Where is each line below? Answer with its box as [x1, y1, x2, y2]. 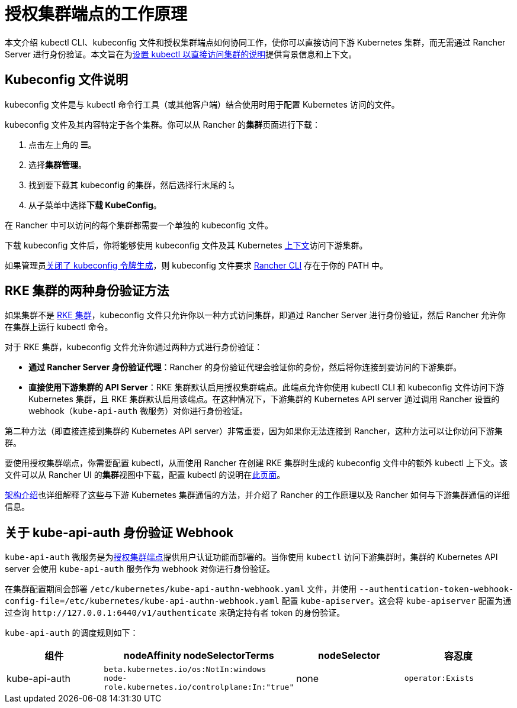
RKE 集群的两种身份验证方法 [5, 283, 169, 299]
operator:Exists [404, 674, 474, 683]
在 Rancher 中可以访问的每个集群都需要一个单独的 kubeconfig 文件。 [5, 219, 274, 230]
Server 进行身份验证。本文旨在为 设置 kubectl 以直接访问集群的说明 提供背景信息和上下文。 [5, 49, 357, 59]
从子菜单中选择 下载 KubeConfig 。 [28, 199, 162, 210]
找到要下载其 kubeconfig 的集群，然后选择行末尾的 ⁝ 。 [28, 179, 240, 190]
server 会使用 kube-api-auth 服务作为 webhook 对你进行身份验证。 [5, 564, 275, 574]
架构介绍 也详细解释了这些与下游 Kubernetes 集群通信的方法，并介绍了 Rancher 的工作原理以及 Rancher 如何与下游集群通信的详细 [5, 490, 510, 500]
